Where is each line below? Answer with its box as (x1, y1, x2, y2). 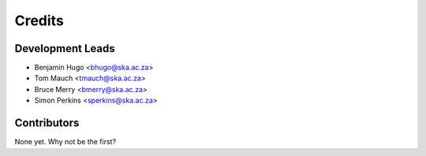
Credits (14, 12, 65, 29)
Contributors (14, 117, 80, 130)
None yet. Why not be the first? (14, 137, 117, 147)
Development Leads (14, 42, 116, 55)
